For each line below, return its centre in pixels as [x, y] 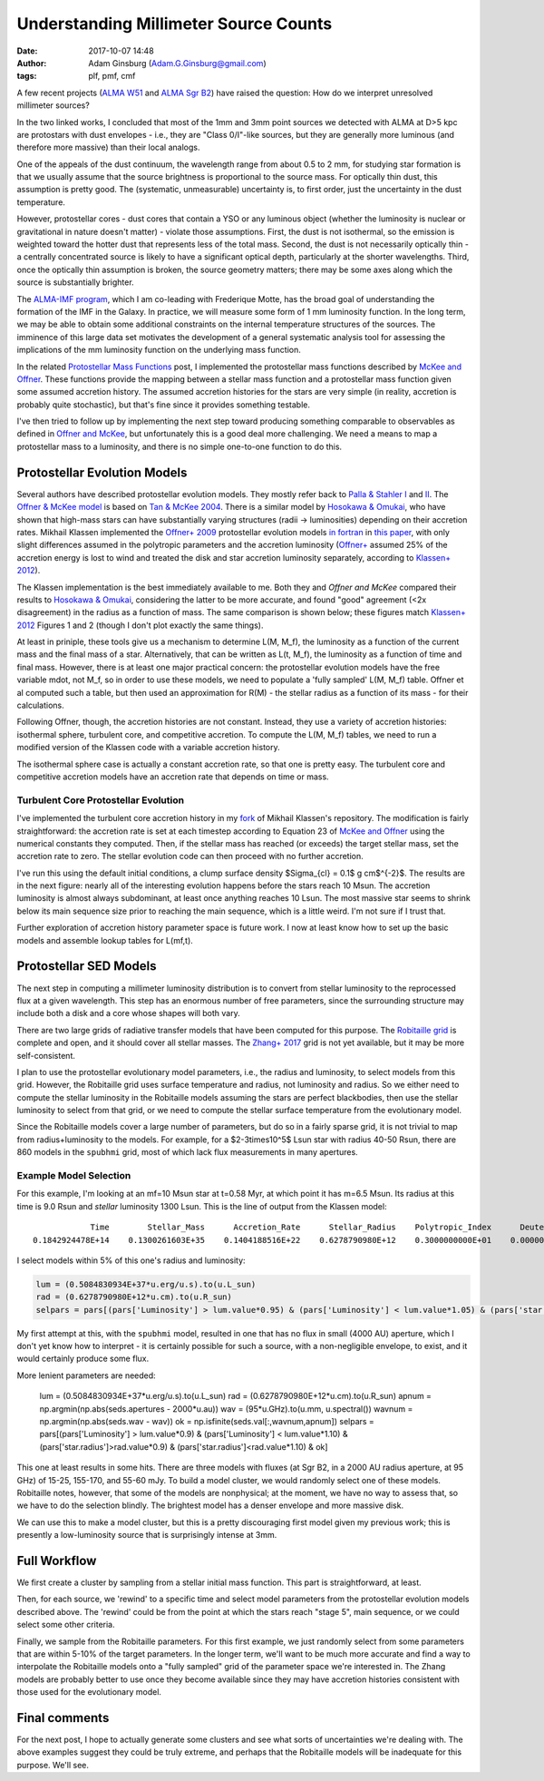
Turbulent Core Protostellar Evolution [101, 800]
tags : [27, 76]
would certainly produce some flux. [83, 1359]
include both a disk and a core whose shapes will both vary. [128, 1013]
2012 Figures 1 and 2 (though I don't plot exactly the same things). [140, 625]
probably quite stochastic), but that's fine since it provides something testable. [164, 405]
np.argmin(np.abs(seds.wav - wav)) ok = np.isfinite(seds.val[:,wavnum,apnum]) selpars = [207, 1422]
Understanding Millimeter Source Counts [175, 24]
